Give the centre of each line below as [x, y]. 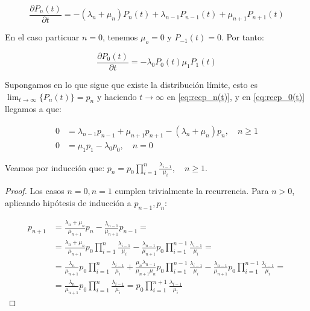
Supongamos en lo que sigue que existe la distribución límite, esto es [131, 84]
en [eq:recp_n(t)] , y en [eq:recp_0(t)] [236, 96]
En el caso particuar [42, 37]
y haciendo [117, 96]
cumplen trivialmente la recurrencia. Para [192, 191]
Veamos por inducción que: [55, 167]
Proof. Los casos [35, 191]
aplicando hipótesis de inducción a [68, 202]
